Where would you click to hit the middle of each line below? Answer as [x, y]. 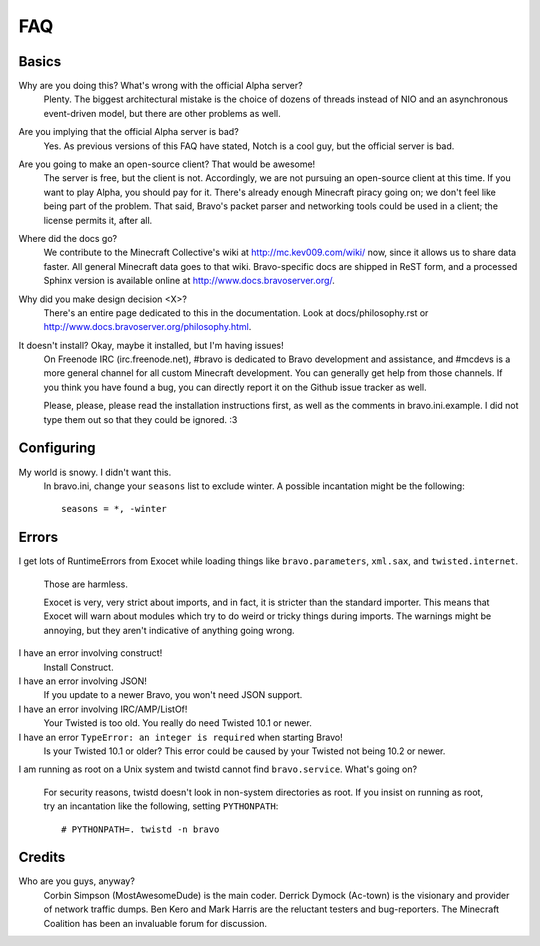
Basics [40, 61]
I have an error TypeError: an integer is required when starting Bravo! [181, 737]
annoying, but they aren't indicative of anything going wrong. [169, 630]
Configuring [57, 448]
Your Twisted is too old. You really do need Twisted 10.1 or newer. [177, 723]
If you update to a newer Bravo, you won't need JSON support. [173, 695]
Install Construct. [78, 667]
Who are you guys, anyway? [76, 881]
